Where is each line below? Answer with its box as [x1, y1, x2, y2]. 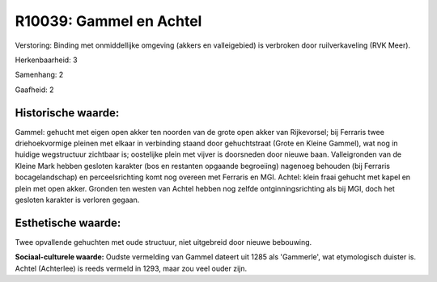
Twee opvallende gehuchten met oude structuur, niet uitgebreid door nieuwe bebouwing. [15, 237, 312, 246]
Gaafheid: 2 [15, 85, 54, 95]
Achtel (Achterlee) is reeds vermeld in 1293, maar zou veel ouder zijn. [15, 263, 247, 273]
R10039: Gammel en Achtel [15, 12, 202, 30]
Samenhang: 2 [15, 69, 64, 80]
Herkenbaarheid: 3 [15, 55, 78, 65]
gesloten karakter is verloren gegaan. [15, 195, 140, 204]
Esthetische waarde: [15, 216, 121, 229]
